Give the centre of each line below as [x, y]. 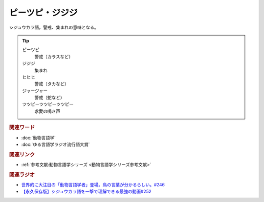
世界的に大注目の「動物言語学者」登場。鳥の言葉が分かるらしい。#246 [93, 184]
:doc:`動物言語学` [39, 138]
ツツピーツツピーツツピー [48, 104]
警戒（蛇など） [49, 98]
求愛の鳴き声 [47, 111]
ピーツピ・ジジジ [43, 13]
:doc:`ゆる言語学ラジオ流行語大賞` [55, 144]
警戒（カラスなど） [54, 57]
